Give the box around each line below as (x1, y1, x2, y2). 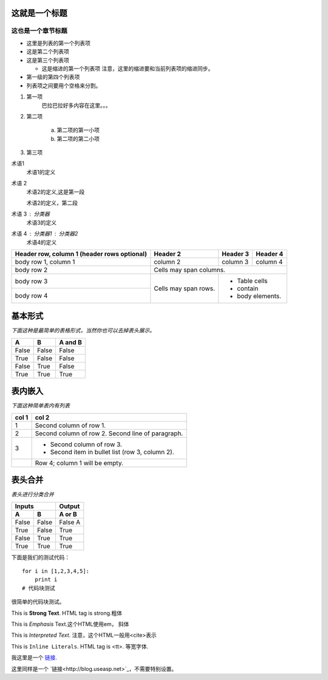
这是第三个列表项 (26, 56, 69, 64)
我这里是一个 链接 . (11, 654, 57, 661)
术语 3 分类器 (11, 210, 50, 218)
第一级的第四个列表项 (26, 73, 80, 81)
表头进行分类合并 (11, 491, 54, 498)
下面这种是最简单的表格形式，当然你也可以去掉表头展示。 (11, 327, 155, 334)
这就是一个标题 (11, 8, 67, 18)
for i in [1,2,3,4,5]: (22, 568, 90, 575)
